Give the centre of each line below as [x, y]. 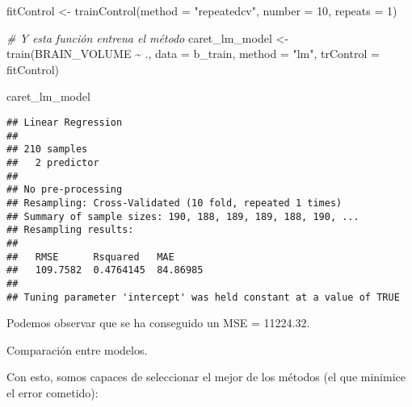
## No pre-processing [65, 190]
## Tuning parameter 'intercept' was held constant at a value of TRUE [203, 297]
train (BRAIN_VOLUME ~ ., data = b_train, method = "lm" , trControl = [193, 54]
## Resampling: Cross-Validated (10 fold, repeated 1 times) [174, 203]
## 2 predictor [53, 162]
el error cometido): [53, 392]
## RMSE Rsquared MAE [90, 257]
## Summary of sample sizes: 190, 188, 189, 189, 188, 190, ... [183, 216]
